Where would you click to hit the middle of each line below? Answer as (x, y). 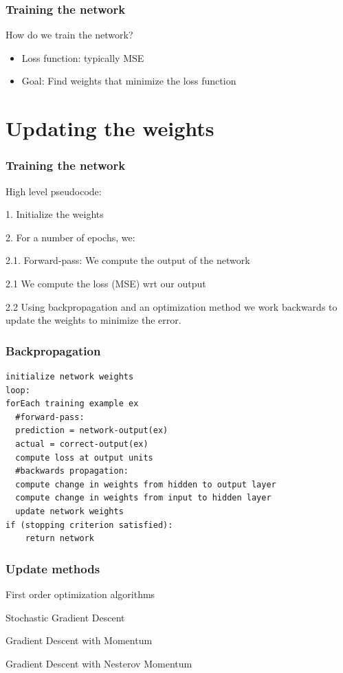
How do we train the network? (69, 35)
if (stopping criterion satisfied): (89, 525)
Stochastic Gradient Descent (65, 617)
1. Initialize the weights (55, 214)
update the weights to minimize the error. (93, 320)
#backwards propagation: (72, 471)
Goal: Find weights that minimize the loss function (129, 81)
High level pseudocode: (54, 191)
